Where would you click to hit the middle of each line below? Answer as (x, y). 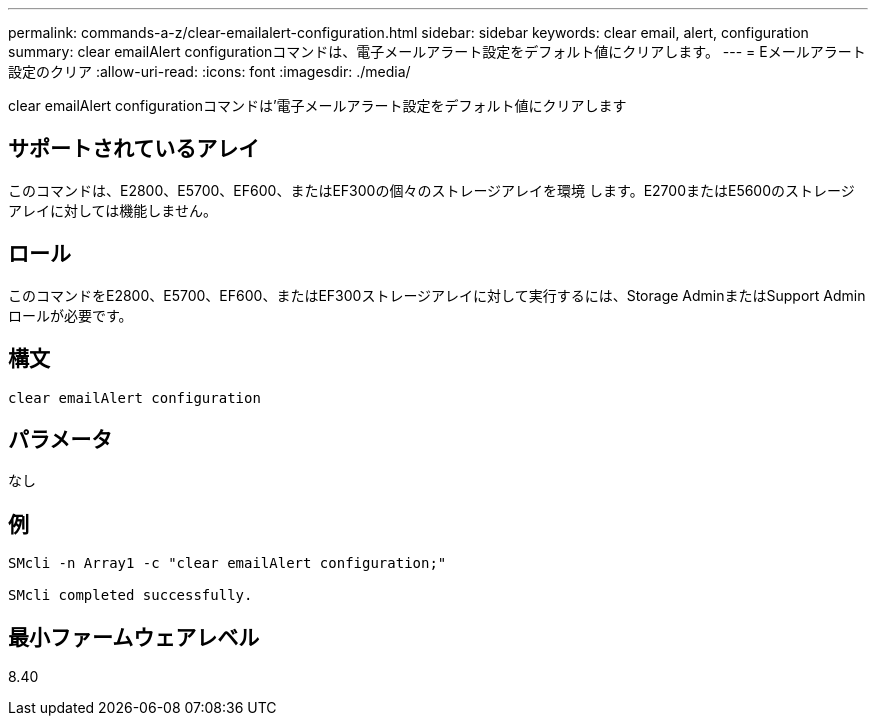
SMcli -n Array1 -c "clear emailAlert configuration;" (227, 563)
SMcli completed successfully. (130, 595)
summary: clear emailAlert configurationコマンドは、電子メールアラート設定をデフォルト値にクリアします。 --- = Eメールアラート (437, 51)
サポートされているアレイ (134, 149)
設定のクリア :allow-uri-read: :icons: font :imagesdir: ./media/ (209, 71)
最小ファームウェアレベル (134, 637)
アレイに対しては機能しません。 (112, 210)
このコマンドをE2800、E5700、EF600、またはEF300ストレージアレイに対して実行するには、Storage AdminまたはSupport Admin (437, 295)
